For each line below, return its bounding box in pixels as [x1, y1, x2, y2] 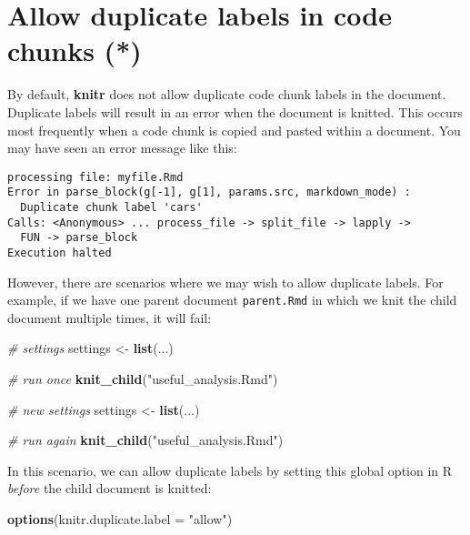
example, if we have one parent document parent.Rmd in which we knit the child [7, 290, 457, 309]
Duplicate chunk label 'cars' [20, 201, 203, 214]
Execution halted [7, 246, 112, 259]
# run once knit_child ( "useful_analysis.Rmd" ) [7, 369, 278, 389]
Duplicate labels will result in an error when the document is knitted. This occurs [7, 102, 463, 121]
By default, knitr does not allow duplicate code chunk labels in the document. [7, 85, 446, 104]
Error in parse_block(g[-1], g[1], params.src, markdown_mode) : [7, 186, 411, 199]
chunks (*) [7, 32, 142, 69]
